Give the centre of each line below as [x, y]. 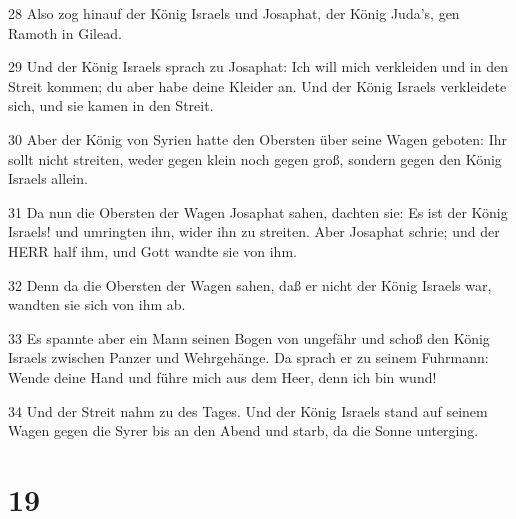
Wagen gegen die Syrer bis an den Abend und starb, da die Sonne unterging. [243, 430]
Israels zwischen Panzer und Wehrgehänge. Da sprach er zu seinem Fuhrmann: [248, 357]
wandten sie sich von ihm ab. [97, 304]
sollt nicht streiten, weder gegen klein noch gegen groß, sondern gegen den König [255, 158]
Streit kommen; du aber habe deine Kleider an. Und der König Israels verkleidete [257, 85]
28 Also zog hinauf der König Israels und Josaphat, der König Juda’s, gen [234, 13]
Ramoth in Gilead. [65, 32]
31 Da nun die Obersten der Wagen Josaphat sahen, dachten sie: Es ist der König [258, 211]
